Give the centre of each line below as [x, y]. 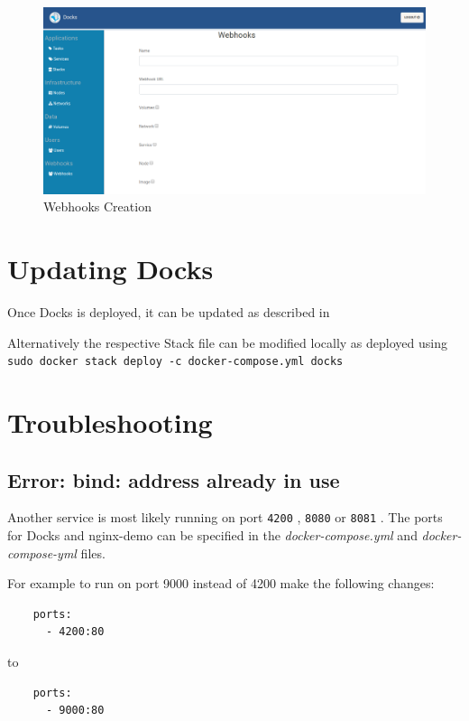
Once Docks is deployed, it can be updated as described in [169, 311]
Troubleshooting [110, 421]
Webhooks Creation [97, 206]
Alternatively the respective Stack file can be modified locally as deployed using [227, 342]
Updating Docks [110, 268]
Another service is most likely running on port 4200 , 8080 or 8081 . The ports [225, 517]
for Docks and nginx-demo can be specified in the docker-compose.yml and [212, 535]
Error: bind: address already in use [174, 479]
